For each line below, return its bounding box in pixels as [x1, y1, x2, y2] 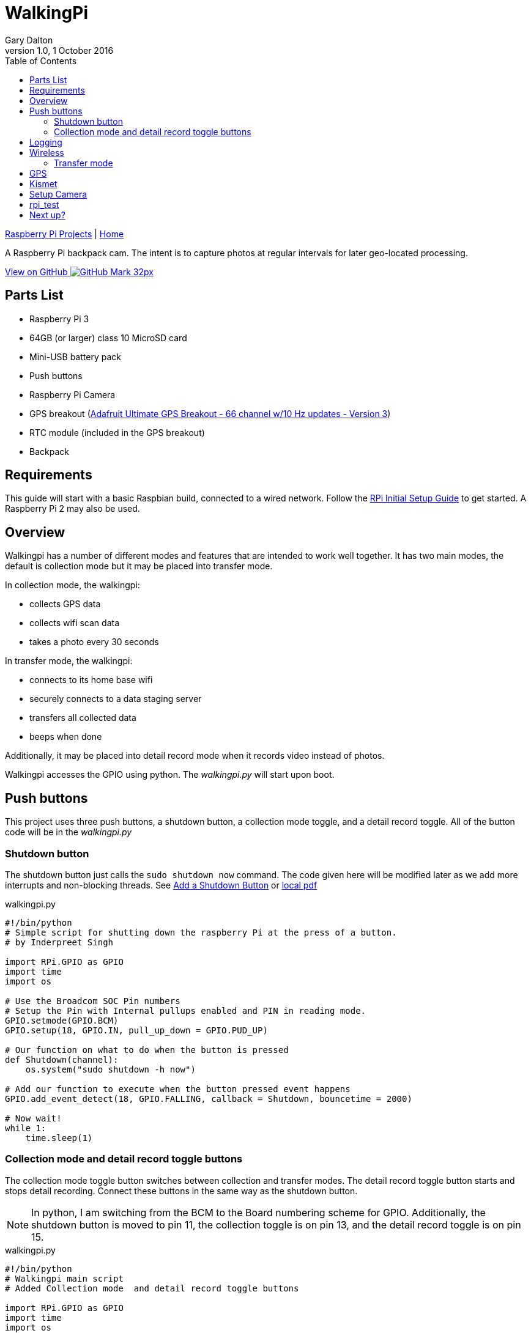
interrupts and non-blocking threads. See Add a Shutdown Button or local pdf [5, 879, 317, 890]
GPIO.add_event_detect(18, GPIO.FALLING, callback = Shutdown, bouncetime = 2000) [5, 1093, 412, 1104]
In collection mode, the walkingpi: [5, 580, 140, 591]
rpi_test [29, 199, 59, 210]
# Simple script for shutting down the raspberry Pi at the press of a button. [5, 927, 397, 937]
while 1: [5, 1123, 46, 1133]
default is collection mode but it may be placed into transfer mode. [5, 561, 273, 572]
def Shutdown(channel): [5, 1054, 119, 1065]
